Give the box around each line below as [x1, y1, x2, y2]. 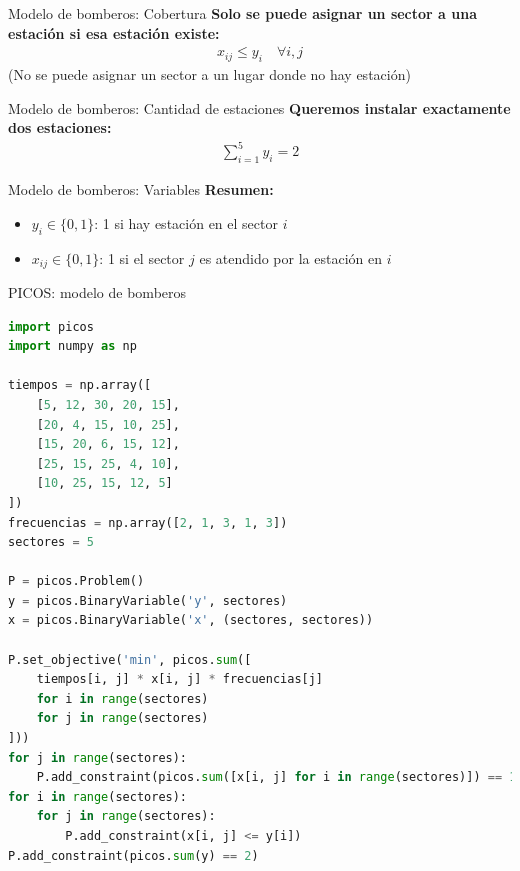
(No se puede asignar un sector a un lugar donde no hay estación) [8, 64, 411, 85]
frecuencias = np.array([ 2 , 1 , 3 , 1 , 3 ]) [8, 515, 288, 530]
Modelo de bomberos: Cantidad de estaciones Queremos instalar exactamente [8, 97, 511, 118]
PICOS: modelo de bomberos [8, 281, 187, 302]
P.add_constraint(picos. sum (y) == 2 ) [8, 848, 259, 863]
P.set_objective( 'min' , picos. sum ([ [8, 652, 252, 667]
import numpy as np [8, 339, 137, 354]
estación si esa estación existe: [8, 22, 220, 43]
